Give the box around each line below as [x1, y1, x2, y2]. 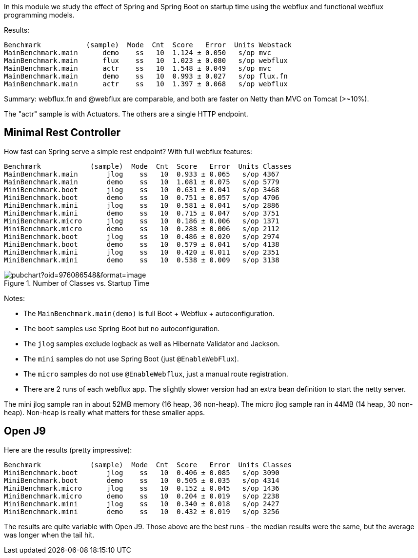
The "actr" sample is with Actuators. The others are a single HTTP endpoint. [4, 110, 248, 118]
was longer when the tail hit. [4, 530, 95, 539]
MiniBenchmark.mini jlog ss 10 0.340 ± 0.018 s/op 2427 [4, 499, 279, 508]
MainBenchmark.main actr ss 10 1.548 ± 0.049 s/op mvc [4, 64, 271, 72]
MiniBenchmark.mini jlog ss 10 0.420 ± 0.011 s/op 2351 [4, 248, 279, 256]
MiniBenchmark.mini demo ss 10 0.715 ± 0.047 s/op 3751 [4, 209, 279, 217]
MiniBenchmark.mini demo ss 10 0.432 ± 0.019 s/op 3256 [4, 507, 279, 516]
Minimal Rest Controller [4, 126, 121, 139]
